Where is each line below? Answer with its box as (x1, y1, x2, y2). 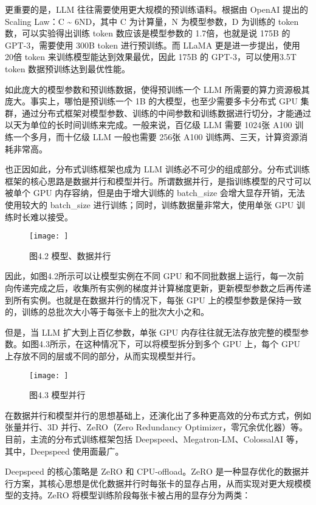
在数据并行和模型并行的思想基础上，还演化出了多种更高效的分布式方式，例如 (5, 408, 311, 421)
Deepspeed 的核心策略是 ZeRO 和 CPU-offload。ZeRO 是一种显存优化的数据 (5, 465, 301, 478)
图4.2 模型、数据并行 (29, 249, 111, 262)
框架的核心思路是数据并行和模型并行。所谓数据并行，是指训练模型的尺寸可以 (5, 174, 311, 187)
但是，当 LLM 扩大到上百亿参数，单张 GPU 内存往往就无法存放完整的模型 (5, 325, 301, 338)
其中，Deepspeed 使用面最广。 (5, 444, 124, 457)
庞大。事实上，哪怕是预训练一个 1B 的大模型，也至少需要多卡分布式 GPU (5, 95, 298, 107)
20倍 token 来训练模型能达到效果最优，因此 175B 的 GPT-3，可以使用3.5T (5, 50, 297, 63)
